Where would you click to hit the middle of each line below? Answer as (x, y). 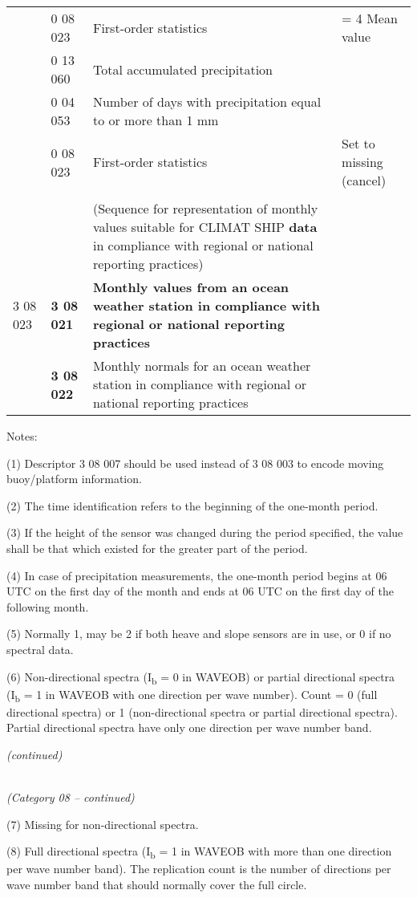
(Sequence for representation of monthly (205, 208)
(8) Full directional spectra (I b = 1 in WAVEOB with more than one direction (199, 852)
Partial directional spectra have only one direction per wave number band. (189, 727)
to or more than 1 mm (156, 120)
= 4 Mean (370, 18)
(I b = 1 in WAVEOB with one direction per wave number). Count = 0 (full (192, 695)
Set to (358, 143)
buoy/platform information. (74, 479)
